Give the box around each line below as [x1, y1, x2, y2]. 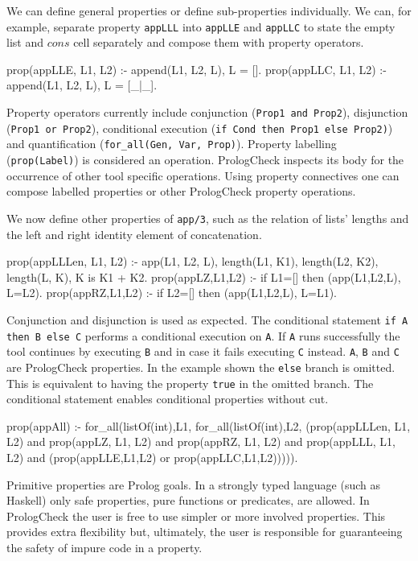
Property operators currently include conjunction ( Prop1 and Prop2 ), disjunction [6, 104, 408, 121]
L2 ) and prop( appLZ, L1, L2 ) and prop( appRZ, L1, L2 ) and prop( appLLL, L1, [6, 433, 395, 450]
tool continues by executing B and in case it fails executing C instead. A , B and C [6, 343, 400, 360]
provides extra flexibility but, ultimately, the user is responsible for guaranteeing [6, 523, 403, 540]
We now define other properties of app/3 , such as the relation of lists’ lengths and [6, 209, 409, 226]
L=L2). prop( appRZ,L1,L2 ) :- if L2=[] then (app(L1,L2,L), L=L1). [6, 284, 337, 301]
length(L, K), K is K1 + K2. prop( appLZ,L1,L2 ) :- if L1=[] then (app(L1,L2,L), [6, 268, 401, 285]
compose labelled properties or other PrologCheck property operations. [6, 183, 356, 200]
